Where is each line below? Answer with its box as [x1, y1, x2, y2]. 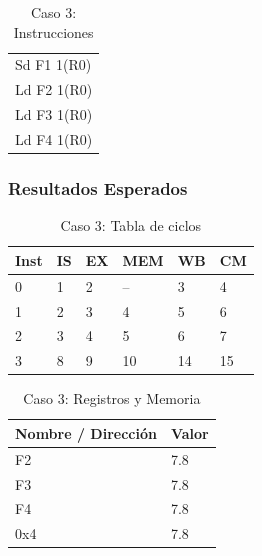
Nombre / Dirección [15, 422, 157, 443]
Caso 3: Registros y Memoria [23, 388, 201, 409]
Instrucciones [13, 21, 94, 42]
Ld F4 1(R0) [15, 128, 93, 149]
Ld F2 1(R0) [15, 79, 93, 100]
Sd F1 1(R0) [15, 54, 92, 75]
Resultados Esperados [8, 175, 188, 200]
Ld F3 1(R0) [15, 104, 93, 125]
